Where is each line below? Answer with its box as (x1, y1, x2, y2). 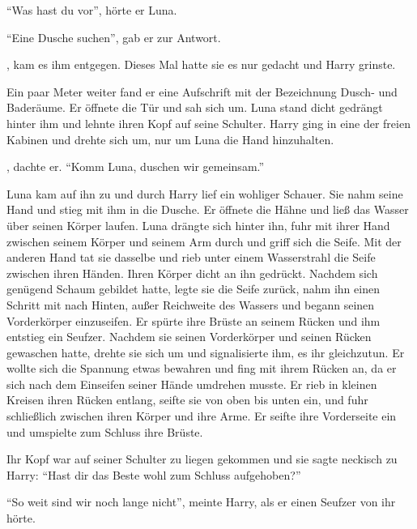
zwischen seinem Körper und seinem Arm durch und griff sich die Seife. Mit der (6, 233, 402, 250)
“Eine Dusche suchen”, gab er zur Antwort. (6, 28, 221, 45)
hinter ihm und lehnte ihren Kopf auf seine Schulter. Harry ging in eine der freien (6, 114, 411, 131)
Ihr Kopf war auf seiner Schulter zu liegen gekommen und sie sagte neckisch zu (6, 450, 398, 467)
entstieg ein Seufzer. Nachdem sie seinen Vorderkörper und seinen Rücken (6, 328, 372, 345)
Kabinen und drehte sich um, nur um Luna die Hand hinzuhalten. (6, 130, 334, 147)
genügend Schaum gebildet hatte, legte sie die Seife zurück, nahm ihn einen (6, 280, 380, 297)
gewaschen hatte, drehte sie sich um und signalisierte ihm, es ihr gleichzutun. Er (6, 343, 405, 360)
